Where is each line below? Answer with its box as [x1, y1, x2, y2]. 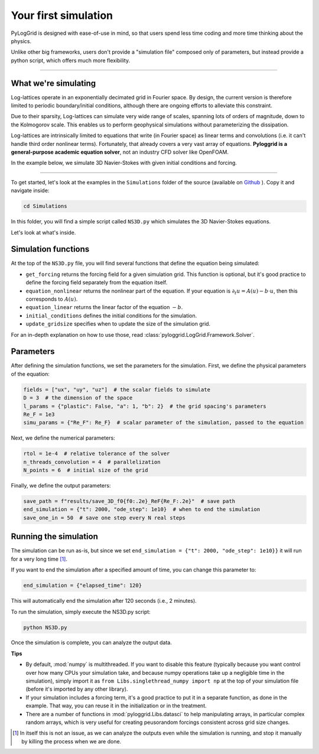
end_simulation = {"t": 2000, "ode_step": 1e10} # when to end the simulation [23, 506, 261, 513]
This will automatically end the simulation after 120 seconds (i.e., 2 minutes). [11, 597, 197, 604]
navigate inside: [11, 187, 50, 194]
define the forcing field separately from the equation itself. [25, 279, 168, 286]
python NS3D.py [23, 624, 67, 630]
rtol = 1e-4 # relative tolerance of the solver [23, 450, 170, 457]
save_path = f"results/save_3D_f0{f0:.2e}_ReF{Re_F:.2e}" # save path [23, 498, 236, 505]
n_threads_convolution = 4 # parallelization [23, 459, 161, 465]
